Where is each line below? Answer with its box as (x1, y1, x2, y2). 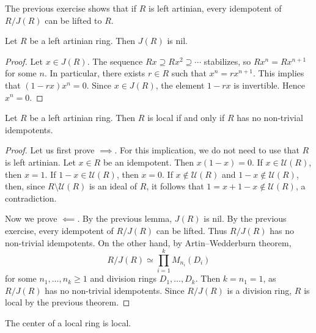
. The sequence (87, 54, 143, 67)
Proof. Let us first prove (5, 144, 95, 156)
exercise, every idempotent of (5, 224, 114, 236)
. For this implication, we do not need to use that (114, 144, 299, 156)
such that (171, 67, 207, 79)
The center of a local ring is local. (5, 317, 131, 329)
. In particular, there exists (44, 67, 145, 79)
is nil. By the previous (204, 212, 287, 225)
